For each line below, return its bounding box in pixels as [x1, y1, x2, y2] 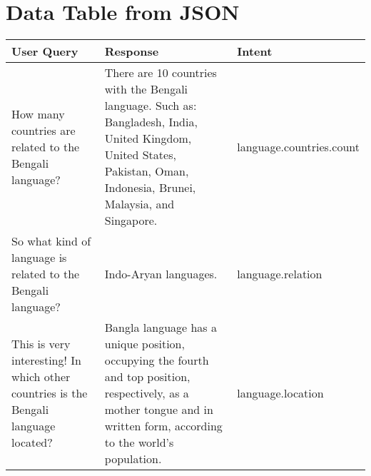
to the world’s [104, 434, 174, 451]
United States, [104, 146, 176, 163]
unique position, [104, 335, 185, 353]
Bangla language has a [104, 319, 217, 336]
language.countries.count [237, 138, 360, 155]
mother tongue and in [104, 401, 213, 418]
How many [11, 105, 65, 122]
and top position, [104, 368, 190, 385]
